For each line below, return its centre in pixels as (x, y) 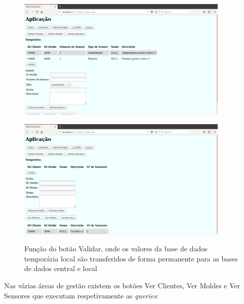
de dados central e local (61, 268)
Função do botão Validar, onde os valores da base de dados (116, 249)
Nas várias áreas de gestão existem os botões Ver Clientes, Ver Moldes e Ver (122, 285)
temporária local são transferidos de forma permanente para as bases (131, 258)
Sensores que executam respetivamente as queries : (81, 295)
